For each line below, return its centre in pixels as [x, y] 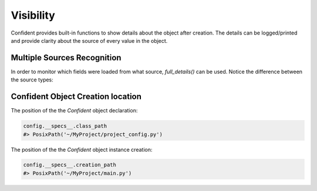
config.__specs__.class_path [65, 126]
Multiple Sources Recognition [66, 58]
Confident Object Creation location [76, 97]
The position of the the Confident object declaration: [74, 111]
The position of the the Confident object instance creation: [82, 149]
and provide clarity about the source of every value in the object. [89, 40]
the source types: [32, 80]
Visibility [33, 15]
